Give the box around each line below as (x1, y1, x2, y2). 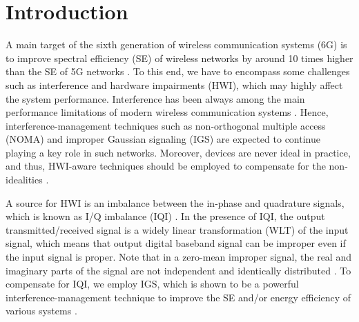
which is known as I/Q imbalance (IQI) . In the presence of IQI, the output (6, 209, 325, 223)
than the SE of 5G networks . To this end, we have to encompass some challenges (6, 64, 350, 79)
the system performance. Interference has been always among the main (6, 91, 305, 105)
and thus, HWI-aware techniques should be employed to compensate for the (6, 159, 326, 173)
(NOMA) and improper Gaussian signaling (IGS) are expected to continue (6, 132, 320, 146)
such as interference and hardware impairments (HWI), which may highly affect (6, 77, 343, 92)
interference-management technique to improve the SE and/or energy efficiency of (6, 290, 351, 304)
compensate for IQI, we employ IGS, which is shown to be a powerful (6, 276, 299, 291)
